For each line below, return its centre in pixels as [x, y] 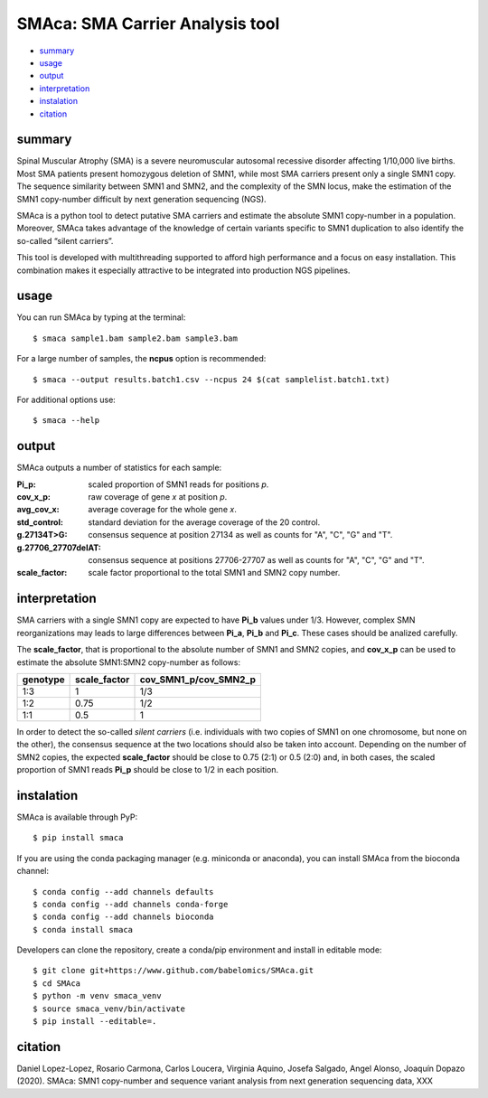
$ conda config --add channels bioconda [123, 917]
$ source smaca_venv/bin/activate [109, 1009]
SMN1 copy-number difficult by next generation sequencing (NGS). [141, 199]
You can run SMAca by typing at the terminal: [101, 317]
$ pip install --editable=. [95, 1022]
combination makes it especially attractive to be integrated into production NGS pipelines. [183, 270]
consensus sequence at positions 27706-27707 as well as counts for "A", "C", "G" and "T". [256, 560]
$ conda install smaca [83, 929]
